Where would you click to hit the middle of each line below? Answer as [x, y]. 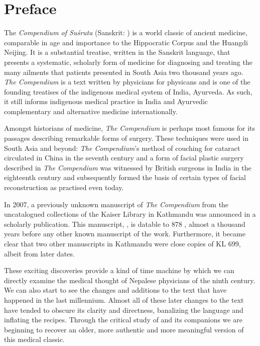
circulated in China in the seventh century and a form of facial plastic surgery [124, 158]
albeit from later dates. [39, 253]
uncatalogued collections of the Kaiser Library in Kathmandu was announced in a [130, 214]
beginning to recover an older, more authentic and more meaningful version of [124, 329]
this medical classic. [34, 339]
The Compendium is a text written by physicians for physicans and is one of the [127, 82]
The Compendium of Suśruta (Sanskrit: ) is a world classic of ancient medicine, [126, 32]
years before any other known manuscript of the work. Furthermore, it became [125, 234]
